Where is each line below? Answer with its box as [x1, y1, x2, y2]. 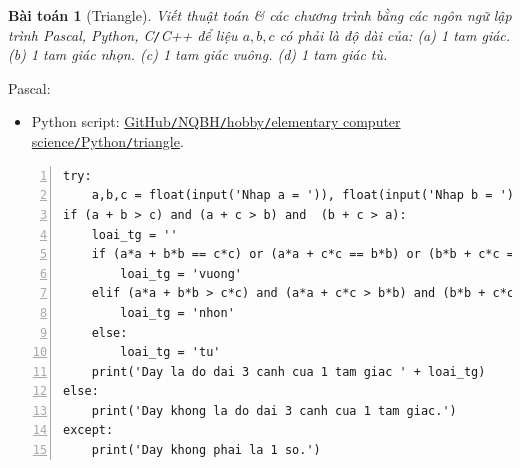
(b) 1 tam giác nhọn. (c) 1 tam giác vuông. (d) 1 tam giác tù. [8, 44, 388, 65]
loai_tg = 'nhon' [120, 305, 235, 320]
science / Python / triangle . [31, 131, 184, 152]
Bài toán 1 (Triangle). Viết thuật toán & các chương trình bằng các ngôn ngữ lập [8, 5, 512, 25]
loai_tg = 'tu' [120, 345, 221, 360]
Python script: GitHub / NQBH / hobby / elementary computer [31, 111, 401, 132]
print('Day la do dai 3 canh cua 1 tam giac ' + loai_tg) [91, 364, 486, 379]
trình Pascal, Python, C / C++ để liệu [8, 24, 238, 45]
